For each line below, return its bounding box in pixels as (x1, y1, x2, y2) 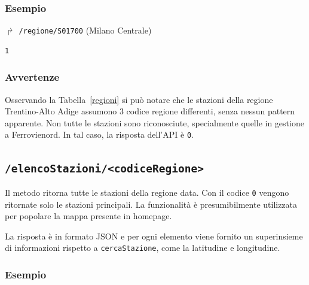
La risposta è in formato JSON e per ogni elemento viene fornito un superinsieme (5, 229, 303, 242)
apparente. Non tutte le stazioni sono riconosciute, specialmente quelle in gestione (5, 116, 304, 129)
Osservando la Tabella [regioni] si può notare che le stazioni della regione (5, 93, 273, 105)
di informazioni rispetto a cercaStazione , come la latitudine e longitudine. (5, 241, 280, 254)
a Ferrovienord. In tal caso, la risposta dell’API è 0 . (5, 128, 194, 141)
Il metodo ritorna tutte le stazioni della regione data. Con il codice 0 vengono (5, 186, 289, 198)
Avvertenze (5, 69, 60, 84)
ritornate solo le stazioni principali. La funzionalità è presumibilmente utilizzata (5, 198, 298, 210)
